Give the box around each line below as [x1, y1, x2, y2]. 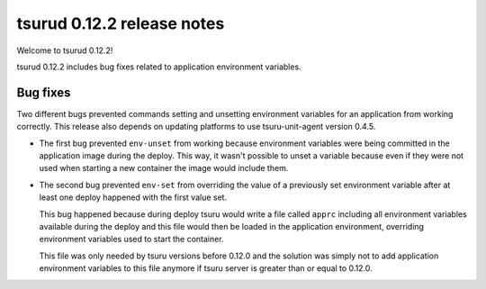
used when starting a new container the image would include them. [39, 163, 289, 174]
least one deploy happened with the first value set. [39, 192, 228, 203]
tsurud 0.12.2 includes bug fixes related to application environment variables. [16, 61, 301, 72]
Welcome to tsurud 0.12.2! [16, 45, 113, 56]
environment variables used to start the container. [39, 234, 224, 245]
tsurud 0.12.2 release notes [16, 14, 225, 33]
